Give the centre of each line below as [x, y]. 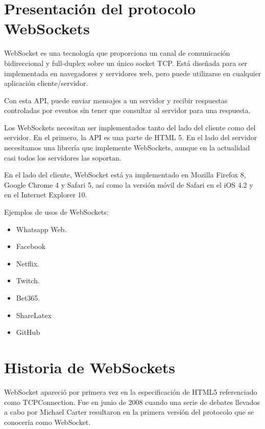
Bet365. [28, 298]
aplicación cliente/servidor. [46, 83]
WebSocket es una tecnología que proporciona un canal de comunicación [117, 53]
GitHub [28, 332]
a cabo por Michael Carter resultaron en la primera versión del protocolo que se [129, 412]
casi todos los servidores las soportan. [63, 157]
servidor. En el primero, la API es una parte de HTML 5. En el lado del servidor [131, 137]
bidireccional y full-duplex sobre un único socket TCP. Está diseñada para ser [126, 63]
